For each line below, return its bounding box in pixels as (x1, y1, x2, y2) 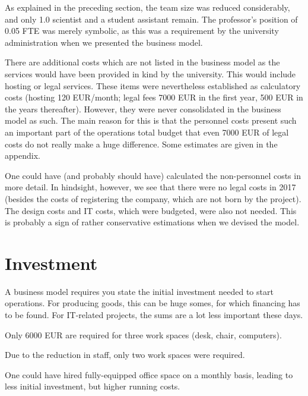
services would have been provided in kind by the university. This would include (5, 67, 296, 80)
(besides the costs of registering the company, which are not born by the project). (5, 192, 301, 205)
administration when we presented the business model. (5, 36, 203, 48)
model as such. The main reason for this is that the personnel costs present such (5, 114, 297, 127)
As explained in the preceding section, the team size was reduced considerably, (5, 1, 290, 13)
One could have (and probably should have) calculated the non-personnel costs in (5, 169, 301, 181)
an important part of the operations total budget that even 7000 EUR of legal (5, 125, 289, 138)
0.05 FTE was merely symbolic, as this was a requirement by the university (5, 24, 279, 37)
